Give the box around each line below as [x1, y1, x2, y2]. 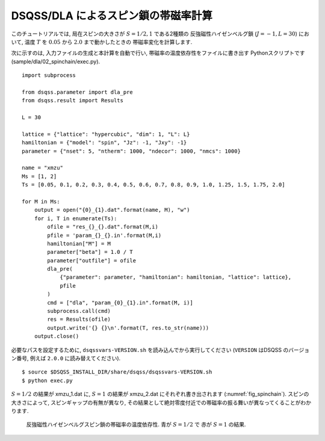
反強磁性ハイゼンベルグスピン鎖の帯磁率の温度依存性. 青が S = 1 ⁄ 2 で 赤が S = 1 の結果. [26, 421, 246, 428]
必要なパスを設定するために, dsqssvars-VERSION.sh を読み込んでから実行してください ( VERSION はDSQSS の [11, 346, 289, 353]
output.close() [34, 333, 79, 340]
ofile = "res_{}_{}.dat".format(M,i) [47, 223, 159, 230]
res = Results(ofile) [47, 316, 111, 323]
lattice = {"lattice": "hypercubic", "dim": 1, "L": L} [22, 131, 190, 138]
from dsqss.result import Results [22, 97, 123, 104]
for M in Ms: [22, 198, 60, 205]
